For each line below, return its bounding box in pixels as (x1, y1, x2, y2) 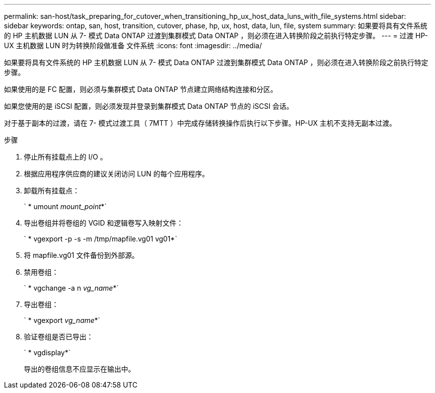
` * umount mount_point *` (24, 202, 107, 211)
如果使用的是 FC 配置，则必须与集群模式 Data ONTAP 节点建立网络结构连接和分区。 (4, 85, 278, 93)
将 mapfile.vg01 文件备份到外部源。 (24, 251, 139, 259)
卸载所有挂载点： (24, 186, 79, 195)
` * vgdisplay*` (24, 348, 71, 357)
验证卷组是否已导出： (24, 332, 93, 341)
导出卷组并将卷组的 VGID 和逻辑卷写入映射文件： (24, 219, 184, 227)
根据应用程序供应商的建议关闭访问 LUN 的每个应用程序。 (24, 169, 209, 178)
